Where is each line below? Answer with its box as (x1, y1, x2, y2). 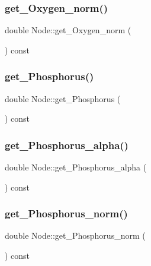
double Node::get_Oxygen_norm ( (5, 24, 131, 36)
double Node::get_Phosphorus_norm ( (5, 229, 146, 242)
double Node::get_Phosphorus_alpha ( (5, 161, 147, 173)
